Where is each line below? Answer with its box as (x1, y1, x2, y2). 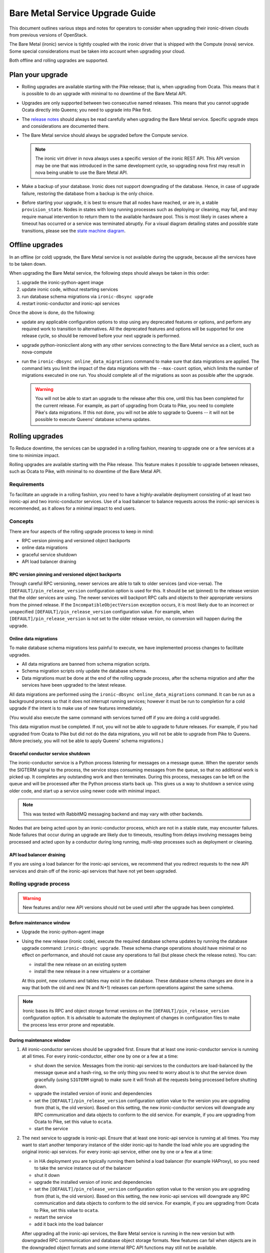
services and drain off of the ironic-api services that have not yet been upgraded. (9, 868, 177, 874)
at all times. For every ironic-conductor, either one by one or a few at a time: (21, 1053, 178, 1060)
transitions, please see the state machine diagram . (21, 228, 126, 234)
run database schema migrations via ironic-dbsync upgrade (21, 293, 153, 299)
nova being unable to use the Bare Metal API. (35, 169, 128, 175)
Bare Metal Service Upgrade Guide (9, 8, 156, 19)
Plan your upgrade (9, 70, 68, 79)
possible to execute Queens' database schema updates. (35, 416, 151, 423)
